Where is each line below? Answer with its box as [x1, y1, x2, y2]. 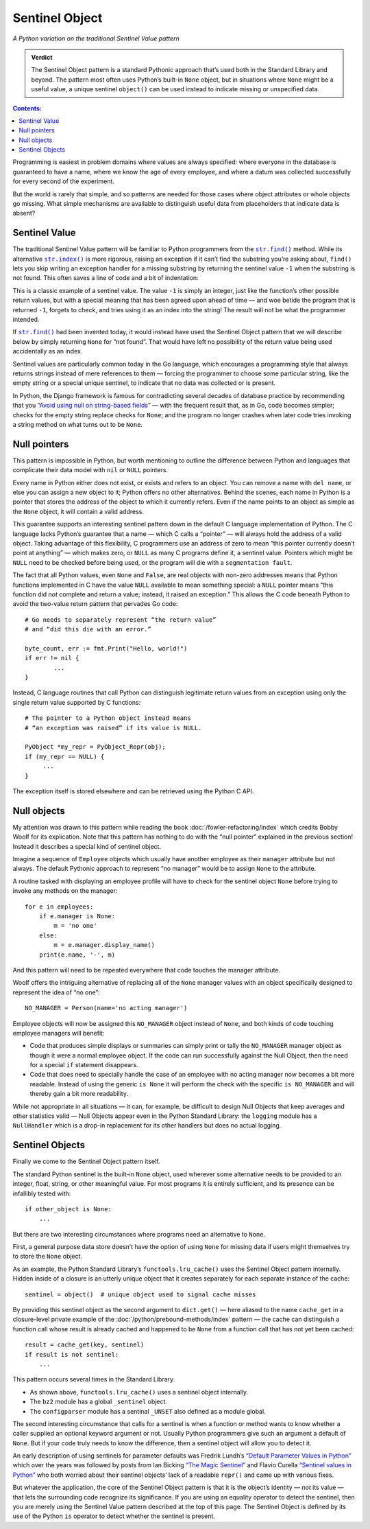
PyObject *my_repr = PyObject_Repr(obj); [25, 743, 166, 751]
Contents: [12, 104, 42, 113]
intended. [12, 316, 40, 324]
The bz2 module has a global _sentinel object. [29, 1397, 168, 1406]
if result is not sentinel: [25, 1351, 119, 1358]
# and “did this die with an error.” [25, 625, 152, 633]
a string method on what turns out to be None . [12, 420, 143, 428]
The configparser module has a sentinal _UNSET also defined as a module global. [29, 1407, 267, 1415]
